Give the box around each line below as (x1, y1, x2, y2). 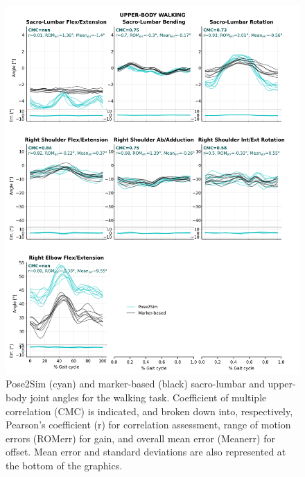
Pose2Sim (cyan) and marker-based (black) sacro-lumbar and (6, 376, 265, 391)
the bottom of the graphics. (6, 458, 123, 472)
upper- (268, 376, 296, 391)
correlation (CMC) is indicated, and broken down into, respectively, (6, 403, 293, 418)
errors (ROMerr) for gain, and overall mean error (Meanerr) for (6, 430, 275, 445)
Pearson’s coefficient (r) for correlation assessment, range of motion (6, 417, 291, 432)
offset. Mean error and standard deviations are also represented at (6, 444, 286, 459)
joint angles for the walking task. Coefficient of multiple (30, 390, 267, 404)
